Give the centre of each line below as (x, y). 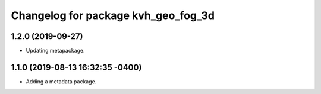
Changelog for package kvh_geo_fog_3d (113, 15)
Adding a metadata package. (61, 81)
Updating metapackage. (56, 51)
